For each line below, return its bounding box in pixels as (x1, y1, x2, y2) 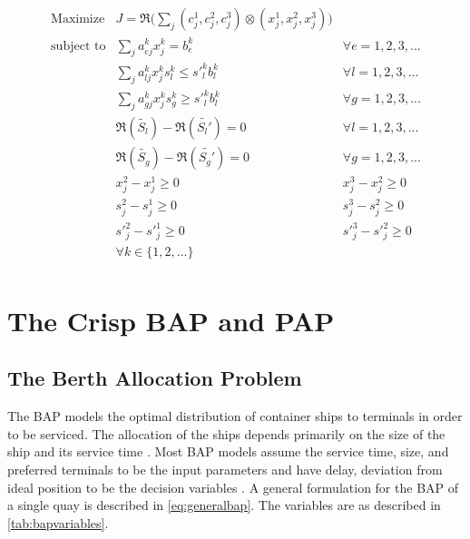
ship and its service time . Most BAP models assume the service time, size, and (7, 442, 449, 461)
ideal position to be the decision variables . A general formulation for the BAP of (7, 477, 459, 496)
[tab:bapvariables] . (7, 513, 109, 532)
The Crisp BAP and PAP (7, 301, 335, 338)
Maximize (51, 13, 105, 26)
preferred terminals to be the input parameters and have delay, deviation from (7, 460, 443, 479)
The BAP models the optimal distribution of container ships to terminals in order (7, 407, 463, 426)
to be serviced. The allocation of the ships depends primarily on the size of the (7, 424, 446, 443)
